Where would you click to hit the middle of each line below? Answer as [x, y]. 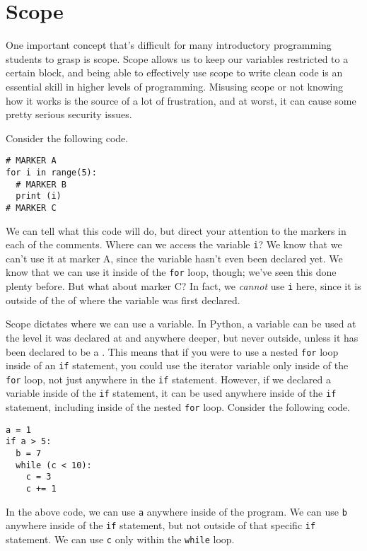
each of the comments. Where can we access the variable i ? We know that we [174, 244]
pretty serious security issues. [69, 114]
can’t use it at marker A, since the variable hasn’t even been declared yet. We [174, 258]
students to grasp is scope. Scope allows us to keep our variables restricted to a [177, 58]
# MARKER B [41, 184]
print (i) [39, 196]
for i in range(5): [51, 172]
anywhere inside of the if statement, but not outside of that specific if [161, 525]
